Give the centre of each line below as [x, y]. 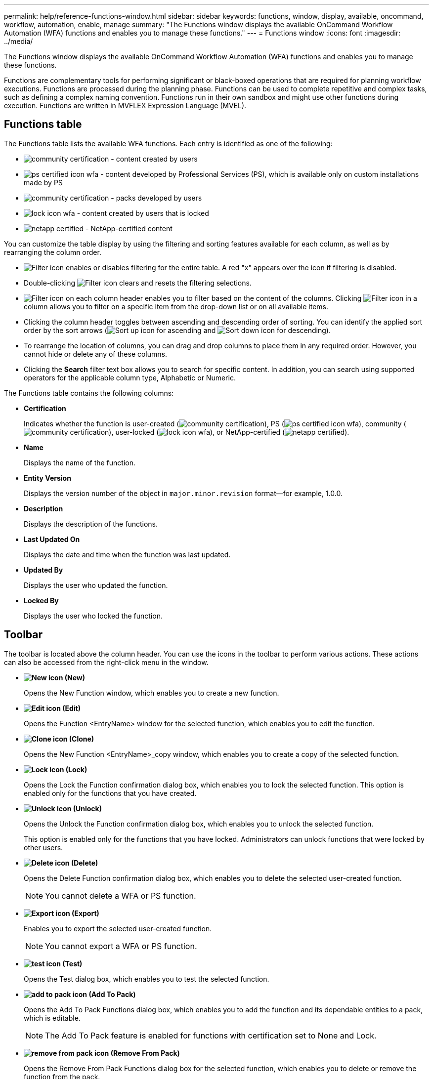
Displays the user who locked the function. [93, 616]
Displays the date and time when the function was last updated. [127, 554]
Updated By [43, 570]
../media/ [19, 41]
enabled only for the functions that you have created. [110, 793]
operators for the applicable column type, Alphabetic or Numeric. [130, 377]
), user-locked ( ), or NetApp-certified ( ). [229, 432]
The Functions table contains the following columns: [89, 393]
